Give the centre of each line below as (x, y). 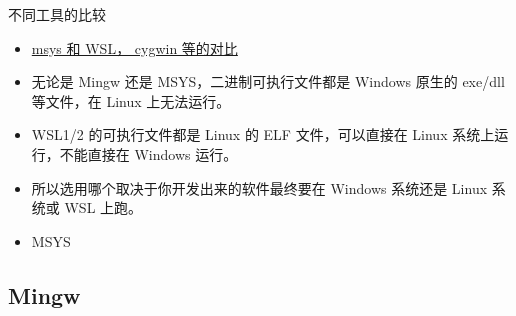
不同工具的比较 (57, 14)
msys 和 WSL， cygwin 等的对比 (134, 47)
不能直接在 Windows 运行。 (148, 153)
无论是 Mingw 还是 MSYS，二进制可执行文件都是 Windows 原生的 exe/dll (268, 81)
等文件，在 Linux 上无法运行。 (131, 100)
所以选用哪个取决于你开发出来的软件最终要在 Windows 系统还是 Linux (259, 187)
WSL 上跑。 (103, 207)
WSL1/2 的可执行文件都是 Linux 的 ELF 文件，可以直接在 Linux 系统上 (263, 134)
